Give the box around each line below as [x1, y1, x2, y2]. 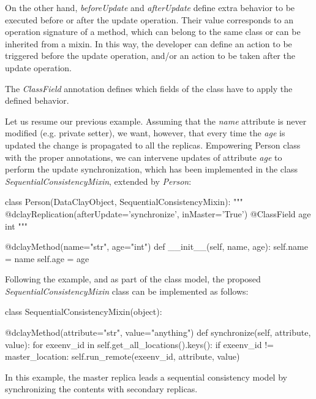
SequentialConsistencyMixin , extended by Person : [5, 174, 192, 187]
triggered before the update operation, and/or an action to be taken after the [5, 49, 295, 62]
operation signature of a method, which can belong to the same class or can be [5, 25, 301, 38]
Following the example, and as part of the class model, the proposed [5, 273, 261, 285]
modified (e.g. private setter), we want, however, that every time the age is [5, 126, 285, 139]
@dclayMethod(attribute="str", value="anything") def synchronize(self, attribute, [5, 326, 311, 339]
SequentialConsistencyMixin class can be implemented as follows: [5, 284, 249, 297]
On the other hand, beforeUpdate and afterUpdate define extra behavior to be [5, 1, 295, 14]
